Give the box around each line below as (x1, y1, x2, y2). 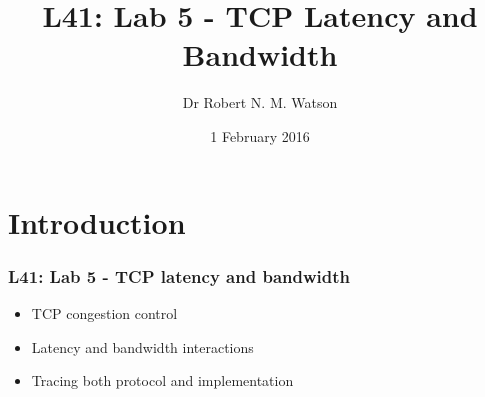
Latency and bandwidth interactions (31, 336, 254, 357)
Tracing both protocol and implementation (31, 370, 294, 391)
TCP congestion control (31, 302, 178, 323)
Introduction (8, 201, 186, 242)
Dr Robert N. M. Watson (182, 92, 338, 113)
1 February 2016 (210, 125, 310, 146)
